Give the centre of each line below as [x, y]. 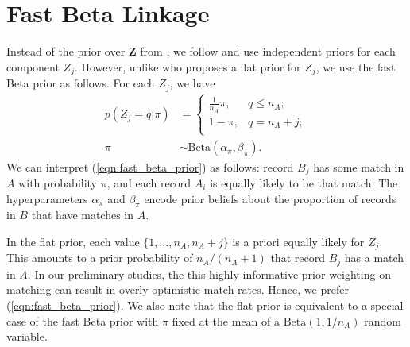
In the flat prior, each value [73, 241]
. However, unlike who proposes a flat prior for [188, 66]
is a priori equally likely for [298, 241]
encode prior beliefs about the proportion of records [270, 198]
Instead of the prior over [66, 51]
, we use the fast [356, 66]
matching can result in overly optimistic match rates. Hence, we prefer [178, 289]
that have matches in [83, 215]
